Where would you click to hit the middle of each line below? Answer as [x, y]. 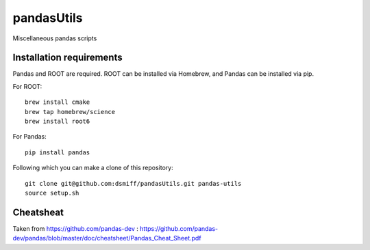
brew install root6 [58, 122]
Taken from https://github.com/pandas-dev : [75, 228]
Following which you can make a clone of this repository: [93, 168]
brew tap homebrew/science [70, 112]
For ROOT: [27, 86]
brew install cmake [58, 102]
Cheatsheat [38, 212]
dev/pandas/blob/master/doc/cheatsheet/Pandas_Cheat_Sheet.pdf [107, 238]
